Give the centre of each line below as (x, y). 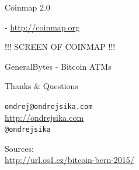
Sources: (19, 148)
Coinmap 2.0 (27, 7)
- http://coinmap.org (42, 27)
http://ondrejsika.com (44, 117)
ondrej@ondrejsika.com (49, 106)
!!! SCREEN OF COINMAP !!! (60, 47)
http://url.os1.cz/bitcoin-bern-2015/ (69, 160)
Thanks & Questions (41, 86)
